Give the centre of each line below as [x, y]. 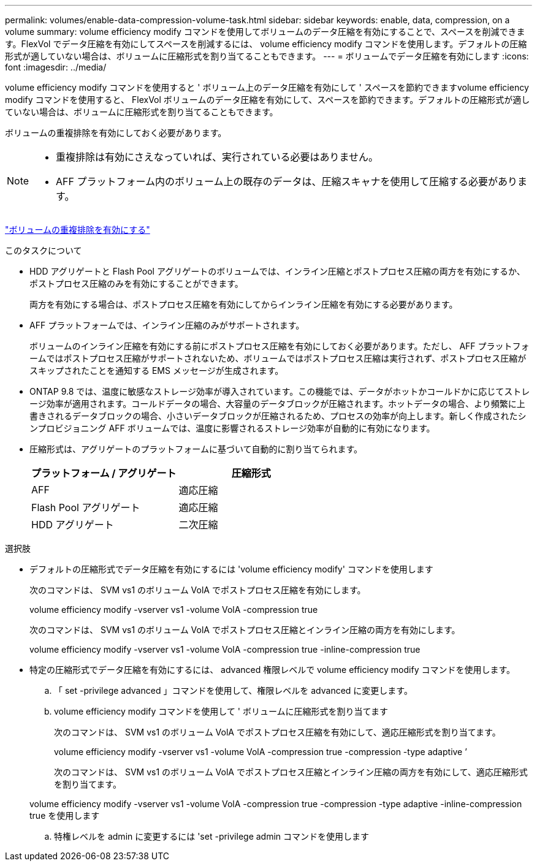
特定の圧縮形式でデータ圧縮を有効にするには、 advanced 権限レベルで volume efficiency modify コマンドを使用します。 [272, 670]
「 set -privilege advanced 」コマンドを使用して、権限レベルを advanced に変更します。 [233, 690]
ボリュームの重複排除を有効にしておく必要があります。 [116, 133]
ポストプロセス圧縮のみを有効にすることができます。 [136, 283]
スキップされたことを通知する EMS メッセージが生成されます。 [157, 370]
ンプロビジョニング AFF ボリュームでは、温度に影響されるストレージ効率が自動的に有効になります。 [232, 428]
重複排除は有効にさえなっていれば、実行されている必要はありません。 [217, 157]
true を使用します [65, 815]
